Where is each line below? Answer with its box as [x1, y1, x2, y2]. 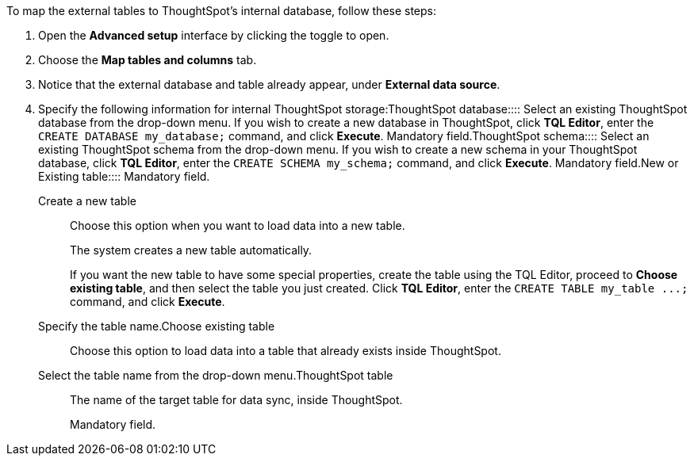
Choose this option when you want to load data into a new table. [70, 219, 405, 232]
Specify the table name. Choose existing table [38, 319, 275, 333]
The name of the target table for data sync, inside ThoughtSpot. [70, 393, 403, 407]
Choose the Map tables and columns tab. [38, 53, 257, 67]
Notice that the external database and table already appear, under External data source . [38, 78, 500, 91]
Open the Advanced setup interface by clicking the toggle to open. [38, 29, 389, 42]
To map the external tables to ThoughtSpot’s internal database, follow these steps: [6, 4, 437, 17]
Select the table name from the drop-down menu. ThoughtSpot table [38, 368, 393, 382]
